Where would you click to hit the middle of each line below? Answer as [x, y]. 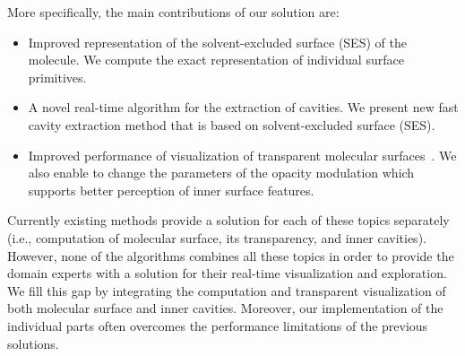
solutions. [33, 343]
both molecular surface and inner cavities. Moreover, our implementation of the [225, 308]
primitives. [57, 77]
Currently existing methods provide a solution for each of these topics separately [228, 220]
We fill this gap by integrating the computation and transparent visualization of [227, 290]
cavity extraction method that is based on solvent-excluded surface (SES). [232, 124]
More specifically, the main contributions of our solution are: [173, 12]
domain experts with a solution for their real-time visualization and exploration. [227, 273]
